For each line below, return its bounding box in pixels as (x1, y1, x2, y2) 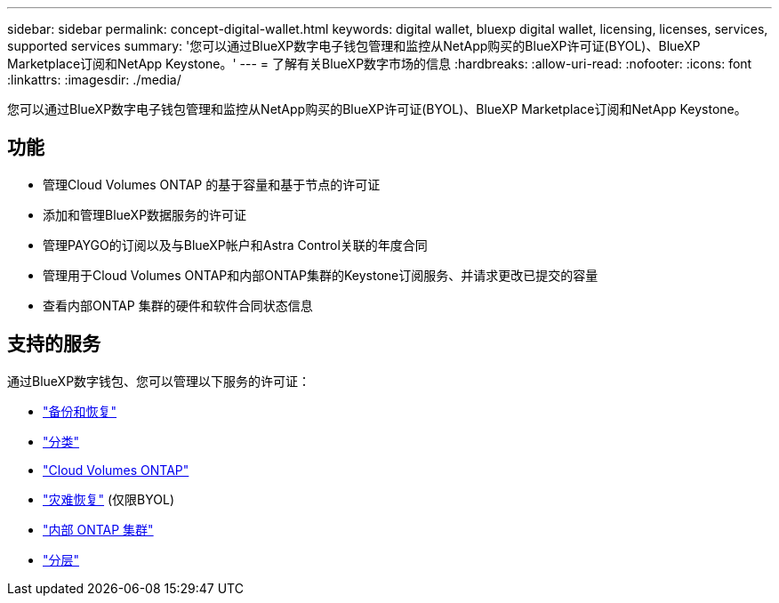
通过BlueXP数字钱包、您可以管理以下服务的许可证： (7, 373, 311, 389)
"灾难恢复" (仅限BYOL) (43, 491, 175, 507)
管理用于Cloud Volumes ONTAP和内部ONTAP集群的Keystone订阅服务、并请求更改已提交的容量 (43, 267, 598, 283)
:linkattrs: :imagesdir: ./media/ (7, 72, 181, 87)
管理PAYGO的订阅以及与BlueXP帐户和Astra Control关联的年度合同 (43, 237, 428, 253)
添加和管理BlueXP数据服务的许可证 (43, 206, 247, 222)
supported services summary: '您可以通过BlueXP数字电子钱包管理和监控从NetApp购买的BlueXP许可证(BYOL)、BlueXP (7, 38, 701, 53)
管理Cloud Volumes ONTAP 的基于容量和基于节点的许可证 (43, 176, 381, 192)
